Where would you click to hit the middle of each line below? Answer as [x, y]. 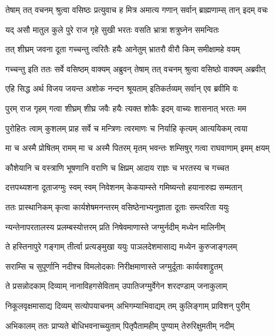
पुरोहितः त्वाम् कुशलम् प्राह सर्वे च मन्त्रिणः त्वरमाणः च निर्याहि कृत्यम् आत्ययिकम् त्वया [127, 128]
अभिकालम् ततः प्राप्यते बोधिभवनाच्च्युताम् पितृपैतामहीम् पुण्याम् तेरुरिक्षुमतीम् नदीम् [120, 325]
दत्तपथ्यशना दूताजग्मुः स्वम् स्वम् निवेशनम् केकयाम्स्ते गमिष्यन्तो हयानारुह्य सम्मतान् [124, 187]
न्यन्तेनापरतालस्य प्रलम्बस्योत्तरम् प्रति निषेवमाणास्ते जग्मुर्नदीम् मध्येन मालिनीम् [115, 226]
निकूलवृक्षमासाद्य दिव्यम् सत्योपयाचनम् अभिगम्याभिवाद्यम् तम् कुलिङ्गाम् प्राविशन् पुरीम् [128, 305]
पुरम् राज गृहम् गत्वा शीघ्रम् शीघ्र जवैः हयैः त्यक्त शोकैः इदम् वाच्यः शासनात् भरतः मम [126, 108]
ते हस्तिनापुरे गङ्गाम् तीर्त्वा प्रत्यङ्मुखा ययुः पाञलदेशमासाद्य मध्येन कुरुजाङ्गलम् [121, 246]
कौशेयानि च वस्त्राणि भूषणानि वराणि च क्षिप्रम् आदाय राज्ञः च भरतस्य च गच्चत [117, 167]
